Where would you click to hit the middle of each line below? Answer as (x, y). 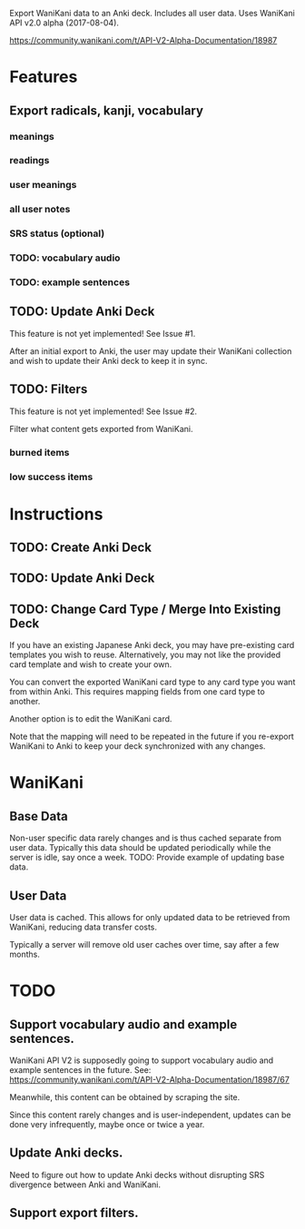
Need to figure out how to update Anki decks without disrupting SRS (137, 1175)
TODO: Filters (49, 389)
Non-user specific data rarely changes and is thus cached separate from (146, 838)
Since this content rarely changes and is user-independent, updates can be (150, 1115)
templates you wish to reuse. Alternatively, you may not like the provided (145, 655)
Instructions (56, 514)
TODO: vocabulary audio (65, 258)
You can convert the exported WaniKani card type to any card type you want (152, 682)
